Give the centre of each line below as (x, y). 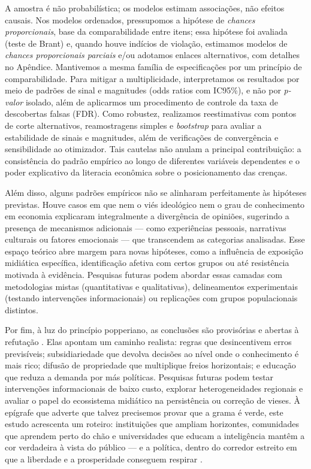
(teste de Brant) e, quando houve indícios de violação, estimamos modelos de (146, 43)
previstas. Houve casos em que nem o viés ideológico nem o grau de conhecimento (155, 204)
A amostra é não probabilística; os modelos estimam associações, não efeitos (145, 8)
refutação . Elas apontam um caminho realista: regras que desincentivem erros (148, 342)
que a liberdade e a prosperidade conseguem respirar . (104, 459)
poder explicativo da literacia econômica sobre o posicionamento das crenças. (146, 172)
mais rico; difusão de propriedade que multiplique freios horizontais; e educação (150, 365)
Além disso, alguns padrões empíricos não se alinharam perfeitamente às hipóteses (156, 192)
